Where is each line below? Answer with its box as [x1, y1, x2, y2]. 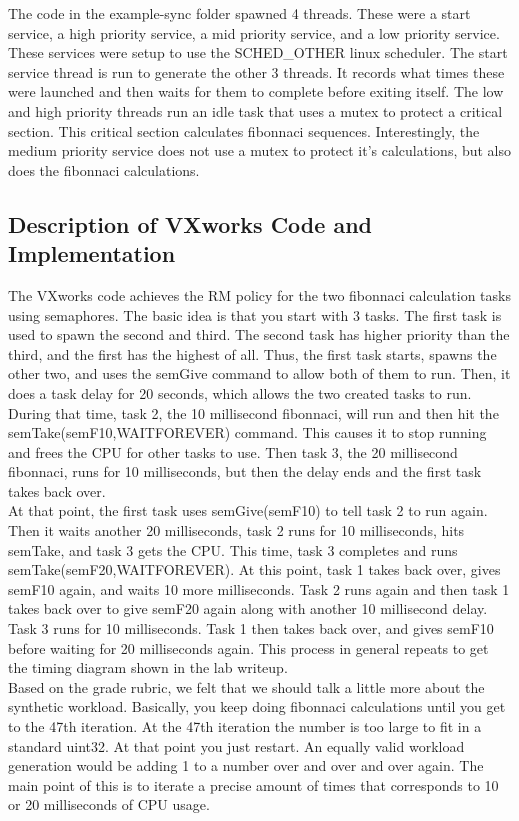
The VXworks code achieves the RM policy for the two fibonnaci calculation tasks [8, 284, 511, 305]
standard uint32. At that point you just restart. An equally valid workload [8, 735, 465, 756]
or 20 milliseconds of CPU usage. [8, 794, 210, 815]
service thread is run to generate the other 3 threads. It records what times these [8, 61, 505, 82]
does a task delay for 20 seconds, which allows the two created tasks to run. [8, 382, 472, 403]
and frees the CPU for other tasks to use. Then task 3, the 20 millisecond [8, 441, 458, 462]
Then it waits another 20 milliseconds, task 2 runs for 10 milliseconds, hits [8, 520, 465, 541]
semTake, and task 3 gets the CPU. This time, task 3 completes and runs [8, 539, 458, 560]
